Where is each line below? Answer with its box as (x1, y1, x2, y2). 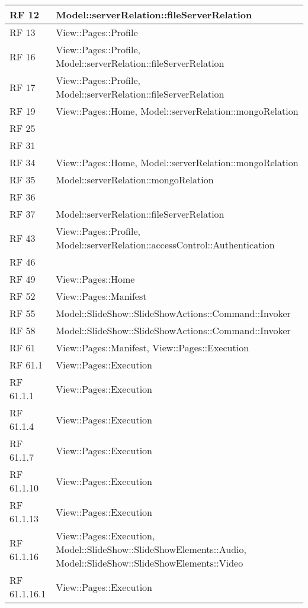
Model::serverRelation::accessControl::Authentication (56, 238, 275, 251)
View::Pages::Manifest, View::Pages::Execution (56, 341, 249, 354)
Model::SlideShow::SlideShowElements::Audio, (56, 542, 246, 556)
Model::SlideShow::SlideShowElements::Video (56, 556, 243, 570)
